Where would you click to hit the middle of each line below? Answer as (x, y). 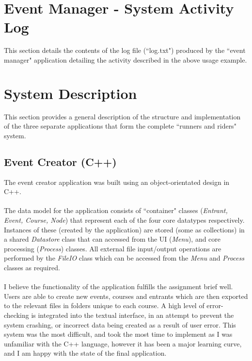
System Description (71, 93)
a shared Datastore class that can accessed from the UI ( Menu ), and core (112, 239)
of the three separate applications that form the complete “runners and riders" (120, 126)
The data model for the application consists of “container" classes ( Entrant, (116, 210)
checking (16, 315)
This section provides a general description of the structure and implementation (122, 116)
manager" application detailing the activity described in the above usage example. (126, 59)
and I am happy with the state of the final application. (85, 353)
